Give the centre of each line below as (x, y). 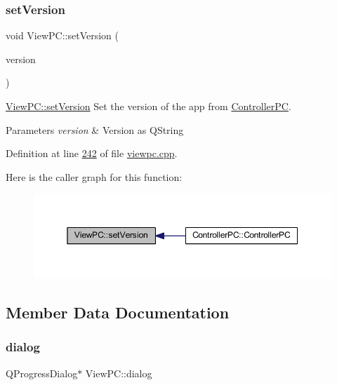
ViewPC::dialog (119, 373)
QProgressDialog (42, 373)
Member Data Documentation (118, 312)
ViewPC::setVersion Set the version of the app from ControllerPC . (148, 106)
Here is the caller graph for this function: (94, 176)
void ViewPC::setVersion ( (62, 35)
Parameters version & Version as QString (95, 129)
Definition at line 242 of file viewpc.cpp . (92, 153)
